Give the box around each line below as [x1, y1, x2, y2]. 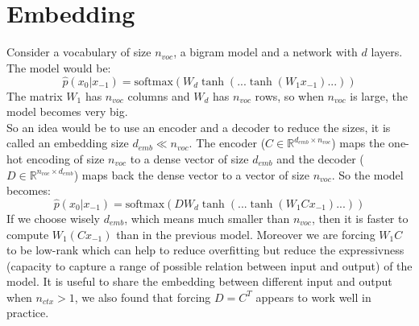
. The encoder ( [189, 134, 266, 151]
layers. [371, 43, 403, 60]
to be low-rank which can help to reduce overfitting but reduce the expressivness [6, 241, 404, 258]
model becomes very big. [6, 103, 128, 120]
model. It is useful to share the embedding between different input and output [6, 273, 392, 290]
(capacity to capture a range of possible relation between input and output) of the [6, 257, 413, 274]
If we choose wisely [6, 209, 101, 226]
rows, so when [255, 87, 324, 104]
